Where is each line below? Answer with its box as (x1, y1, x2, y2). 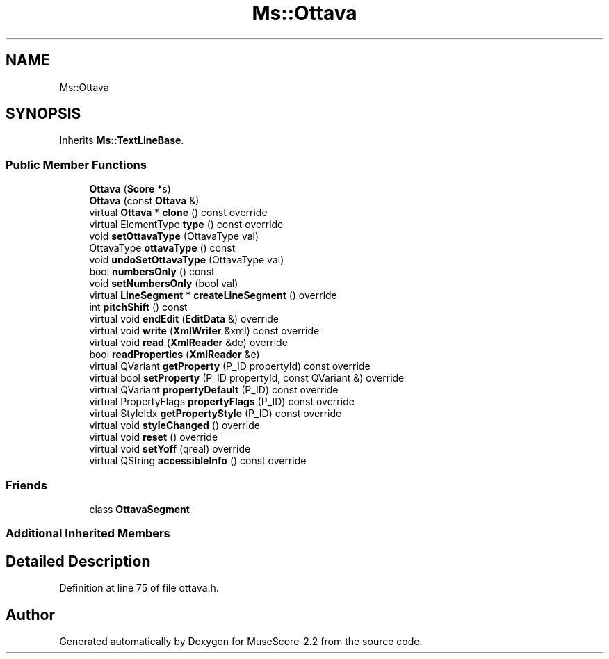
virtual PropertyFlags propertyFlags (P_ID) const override (89, 396, 355, 408)
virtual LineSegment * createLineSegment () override (89, 289, 337, 302)
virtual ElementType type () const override (89, 218, 284, 231)
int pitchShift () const (89, 301, 188, 314)
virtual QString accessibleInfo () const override (89, 455, 307, 467)
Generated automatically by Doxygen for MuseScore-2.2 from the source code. (59, 635, 423, 647)
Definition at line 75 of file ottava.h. (59, 582, 219, 594)
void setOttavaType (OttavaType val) (89, 230, 259, 243)
